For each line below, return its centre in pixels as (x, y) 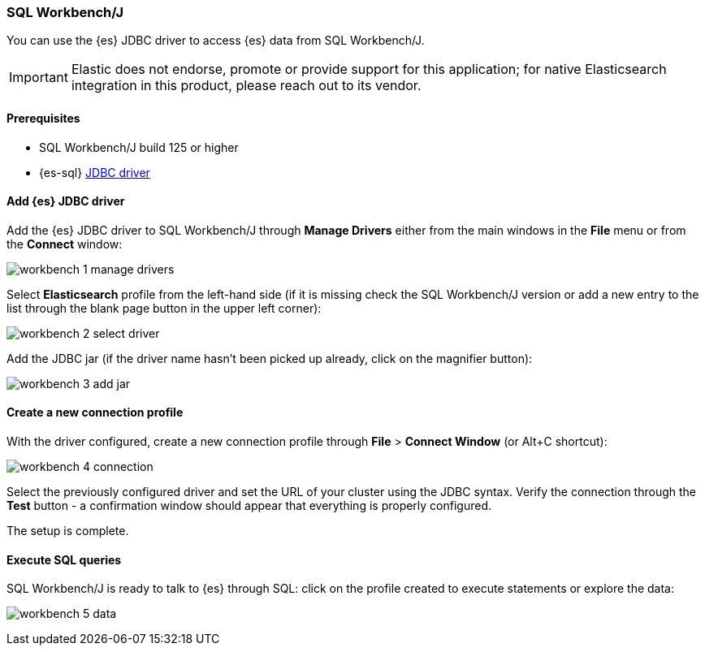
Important (39, 78)
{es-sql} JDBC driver (95, 172)
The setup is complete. (68, 531)
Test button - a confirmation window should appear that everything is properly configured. (249, 506)
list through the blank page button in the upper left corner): (164, 308)
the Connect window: (65, 244)
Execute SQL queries (64, 559)
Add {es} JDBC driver (66, 201)
